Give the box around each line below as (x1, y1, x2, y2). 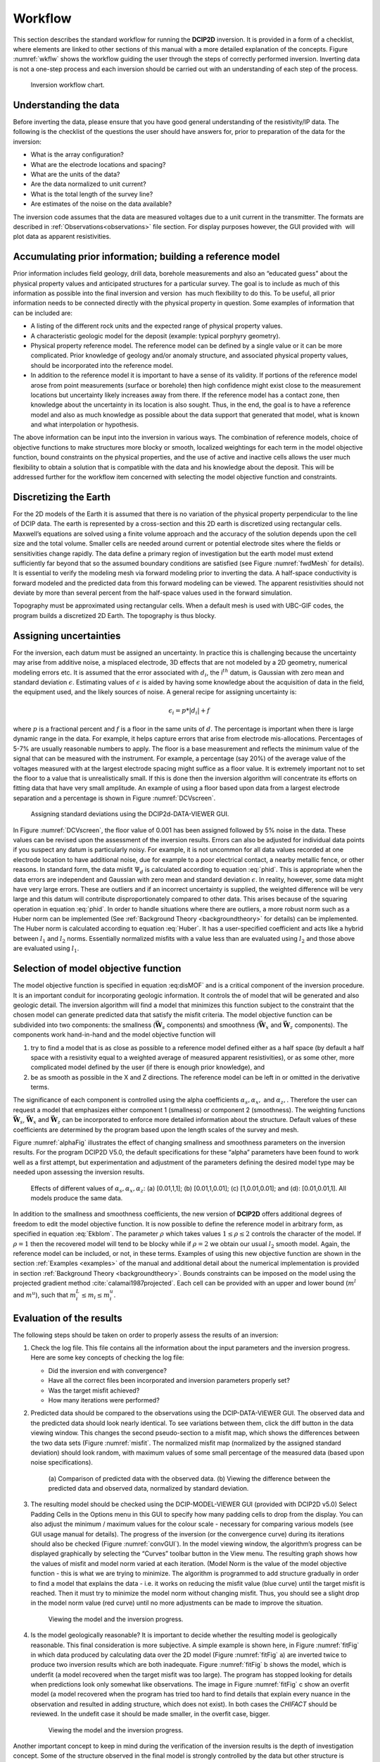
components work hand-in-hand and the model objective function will (13, 1030, 216, 1039)
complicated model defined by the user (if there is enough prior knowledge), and (30, 1063, 265, 1071)
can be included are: (13, 309, 73, 317)
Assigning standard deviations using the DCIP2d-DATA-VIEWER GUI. (30, 810, 229, 818)
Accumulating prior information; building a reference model (13, 251, 280, 263)
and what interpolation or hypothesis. (30, 420, 139, 429)
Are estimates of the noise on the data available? (30, 199, 172, 208)
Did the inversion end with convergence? (48, 1366, 167, 1374)
